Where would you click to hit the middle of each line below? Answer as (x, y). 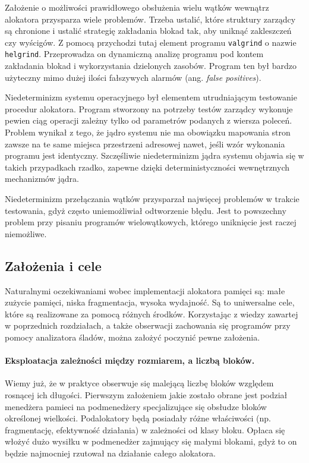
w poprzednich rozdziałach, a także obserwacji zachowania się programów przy (148, 325)
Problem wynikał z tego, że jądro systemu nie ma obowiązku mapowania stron (148, 132)
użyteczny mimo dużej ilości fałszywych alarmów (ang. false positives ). (133, 77)
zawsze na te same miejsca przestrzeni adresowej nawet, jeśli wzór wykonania (145, 144)
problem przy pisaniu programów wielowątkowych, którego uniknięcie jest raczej (151, 222)
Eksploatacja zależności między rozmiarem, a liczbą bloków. (130, 360)
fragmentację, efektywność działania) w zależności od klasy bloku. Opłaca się (145, 429)
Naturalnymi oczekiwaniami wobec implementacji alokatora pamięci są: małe (145, 290)
